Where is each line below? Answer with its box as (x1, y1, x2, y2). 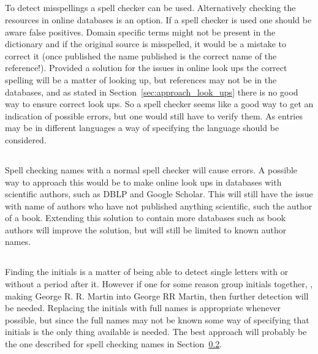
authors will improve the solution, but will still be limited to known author (5, 223, 287, 236)
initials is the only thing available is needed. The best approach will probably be (5, 325, 307, 338)
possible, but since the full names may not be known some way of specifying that (5, 313, 309, 326)
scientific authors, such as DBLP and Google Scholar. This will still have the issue (5, 187, 313, 200)
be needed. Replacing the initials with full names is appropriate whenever (5, 301, 281, 314)
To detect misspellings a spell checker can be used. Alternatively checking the (5, 1, 296, 14)
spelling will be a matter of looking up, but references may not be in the (5, 73, 277, 86)
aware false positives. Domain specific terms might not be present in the (5, 25, 276, 38)
